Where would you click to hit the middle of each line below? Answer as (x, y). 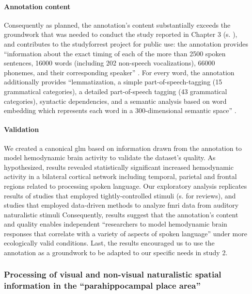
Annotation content (37, 6)
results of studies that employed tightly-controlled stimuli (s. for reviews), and (120, 195)
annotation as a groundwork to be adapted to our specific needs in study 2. (116, 253)
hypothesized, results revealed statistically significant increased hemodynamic (119, 167)
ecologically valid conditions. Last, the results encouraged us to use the (109, 243)
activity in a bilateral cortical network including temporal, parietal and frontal (120, 176)
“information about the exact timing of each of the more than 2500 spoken (115, 53)
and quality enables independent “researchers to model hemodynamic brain (116, 224)
